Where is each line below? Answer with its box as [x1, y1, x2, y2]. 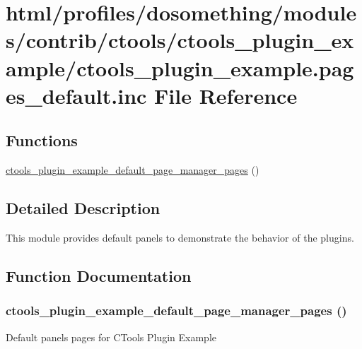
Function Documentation [6, 264, 192, 286]
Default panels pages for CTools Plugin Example [6, 329, 216, 344]
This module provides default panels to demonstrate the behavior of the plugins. [6, 230, 354, 244]
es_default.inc [6, 81, 147, 110]
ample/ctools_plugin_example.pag [6, 53, 354, 82]
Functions [6, 129, 78, 151]
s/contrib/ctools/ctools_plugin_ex [6, 25, 354, 54]
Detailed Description [6, 197, 160, 219]
